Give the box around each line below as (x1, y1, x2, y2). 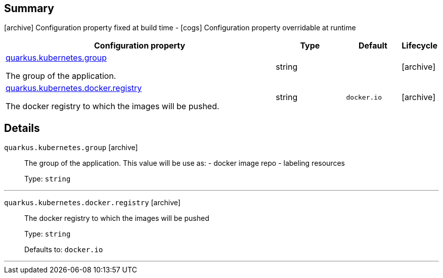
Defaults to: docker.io (24, 245, 103, 254)
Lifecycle (402, 40, 437, 51)
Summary (4, 2, 54, 15)
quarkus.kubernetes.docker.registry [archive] (4, 198, 181, 207)
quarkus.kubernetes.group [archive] (4, 143, 138, 152)
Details (4, 121, 40, 134)
